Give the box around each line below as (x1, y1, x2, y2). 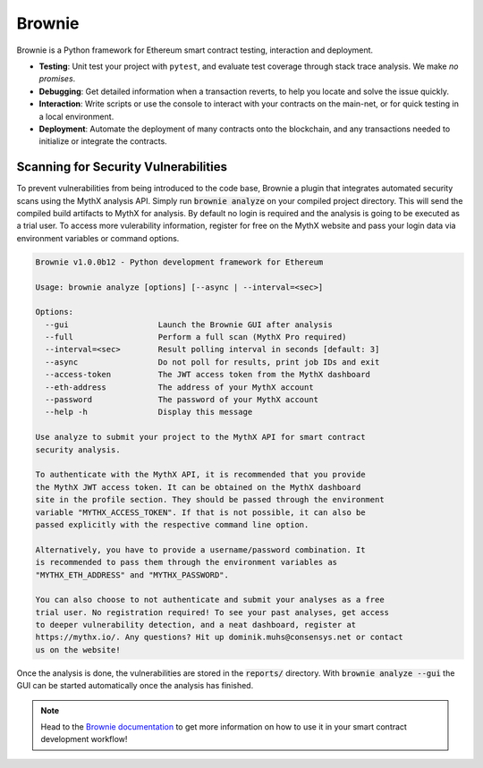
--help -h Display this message (45, 407, 253, 418)
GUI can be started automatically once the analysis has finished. (16, 680, 254, 691)
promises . (38, 73, 76, 84)
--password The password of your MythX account (45, 394, 319, 405)
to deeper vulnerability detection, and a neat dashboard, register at (35, 620, 357, 630)
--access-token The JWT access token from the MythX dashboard (45, 369, 371, 380)
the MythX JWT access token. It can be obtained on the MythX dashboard (35, 482, 361, 492)
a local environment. (38, 111, 114, 122)
